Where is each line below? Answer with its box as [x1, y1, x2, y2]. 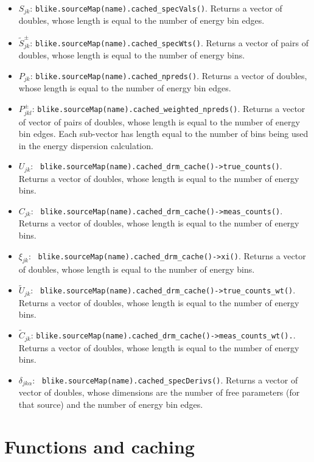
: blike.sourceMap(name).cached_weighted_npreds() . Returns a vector [32, 102, 305, 114]
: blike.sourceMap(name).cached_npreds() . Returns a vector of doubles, [30, 69, 307, 82]
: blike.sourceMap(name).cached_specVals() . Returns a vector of [30, 2, 282, 14]
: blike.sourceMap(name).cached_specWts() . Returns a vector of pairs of [30, 36, 309, 49]
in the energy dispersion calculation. [18, 139, 153, 152]
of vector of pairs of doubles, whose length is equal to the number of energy [18, 115, 300, 128]
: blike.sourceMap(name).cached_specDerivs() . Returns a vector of [32, 373, 298, 386]
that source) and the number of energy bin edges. [18, 397, 203, 410]
